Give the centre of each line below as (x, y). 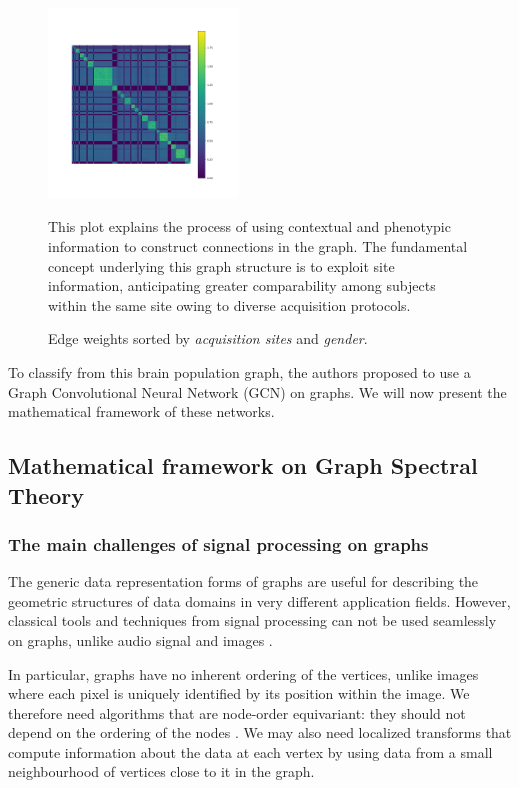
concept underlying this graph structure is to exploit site (221, 265)
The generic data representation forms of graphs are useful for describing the (243, 581)
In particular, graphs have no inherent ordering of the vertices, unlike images (243, 673)
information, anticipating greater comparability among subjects (242, 285)
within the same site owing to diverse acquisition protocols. (229, 304)
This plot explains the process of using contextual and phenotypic (249, 226)
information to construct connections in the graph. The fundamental (258, 245)
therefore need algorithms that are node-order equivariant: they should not (237, 712)
